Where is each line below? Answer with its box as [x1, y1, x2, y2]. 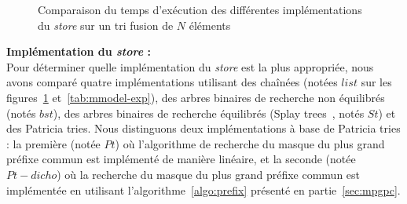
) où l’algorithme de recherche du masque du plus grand [115, 135, 385, 151]
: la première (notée [6, 135, 101, 151]
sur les [361, 74, 392, 90]
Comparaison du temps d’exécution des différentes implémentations [38, 2, 362, 17]
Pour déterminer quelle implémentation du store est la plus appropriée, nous [6, 58, 374, 75]
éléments [189, 16, 231, 33]
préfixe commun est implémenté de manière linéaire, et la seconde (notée [6, 151, 356, 167]
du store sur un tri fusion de [38, 16, 174, 33]
